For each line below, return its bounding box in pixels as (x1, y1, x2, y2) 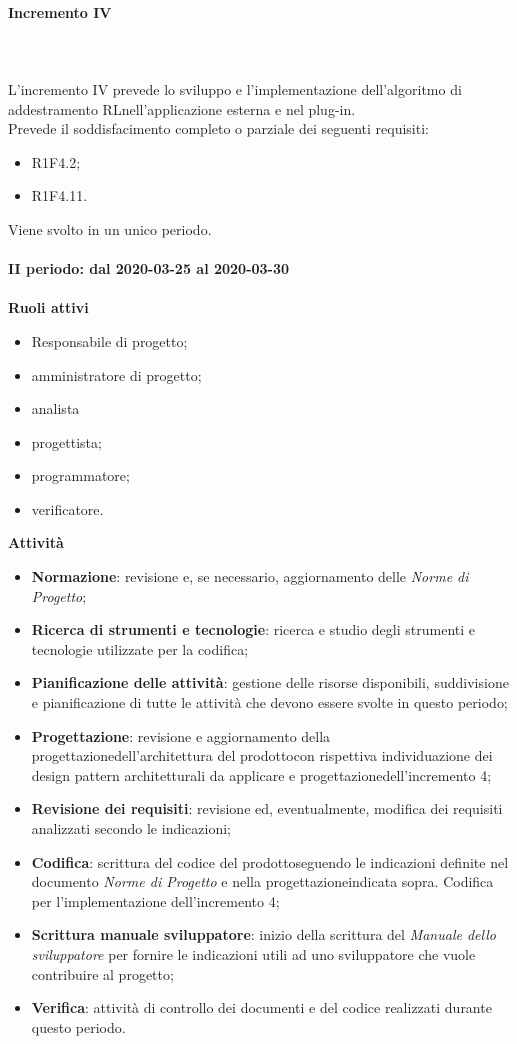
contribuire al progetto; (31, 963, 174, 984)
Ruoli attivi (8, 297, 89, 318)
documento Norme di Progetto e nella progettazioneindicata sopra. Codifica (31, 871, 494, 892)
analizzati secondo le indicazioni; (31, 818, 231, 839)
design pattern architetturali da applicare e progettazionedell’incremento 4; (31, 764, 492, 785)
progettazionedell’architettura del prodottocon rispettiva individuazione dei (31, 745, 493, 766)
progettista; (31, 431, 102, 452)
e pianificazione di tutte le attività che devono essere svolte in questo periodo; (31, 692, 508, 713)
